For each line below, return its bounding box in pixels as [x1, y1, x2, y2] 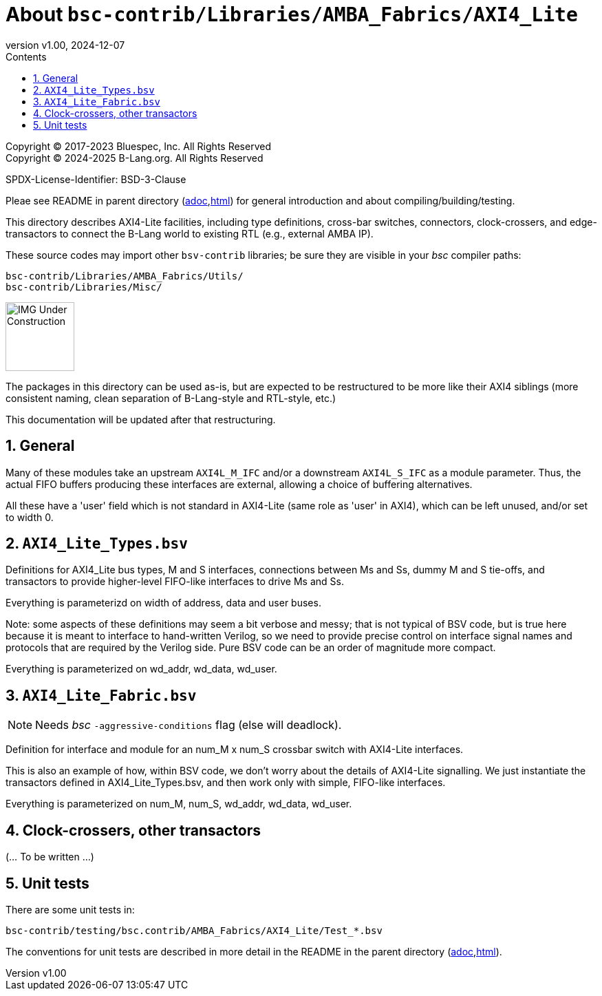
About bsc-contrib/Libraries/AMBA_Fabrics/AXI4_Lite [6, 3, 578, 26]
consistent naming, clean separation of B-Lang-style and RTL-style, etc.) [6, 392, 336, 404]
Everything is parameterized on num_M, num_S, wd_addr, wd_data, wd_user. [6, 798, 352, 810]
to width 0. [6, 511, 54, 523]
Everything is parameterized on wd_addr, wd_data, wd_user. [6, 663, 277, 675]
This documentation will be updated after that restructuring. [6, 413, 276, 425]
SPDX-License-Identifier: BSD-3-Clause [6, 173, 186, 185]
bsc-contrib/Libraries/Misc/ [6, 281, 162, 293]
